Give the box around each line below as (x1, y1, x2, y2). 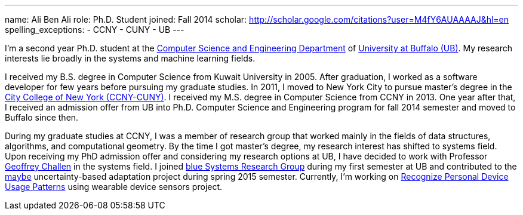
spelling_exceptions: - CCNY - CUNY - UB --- (5, 24, 184, 35)
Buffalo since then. (5, 112, 79, 122)
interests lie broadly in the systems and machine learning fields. (5, 53, 256, 63)
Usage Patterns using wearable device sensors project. (5, 182, 223, 192)
